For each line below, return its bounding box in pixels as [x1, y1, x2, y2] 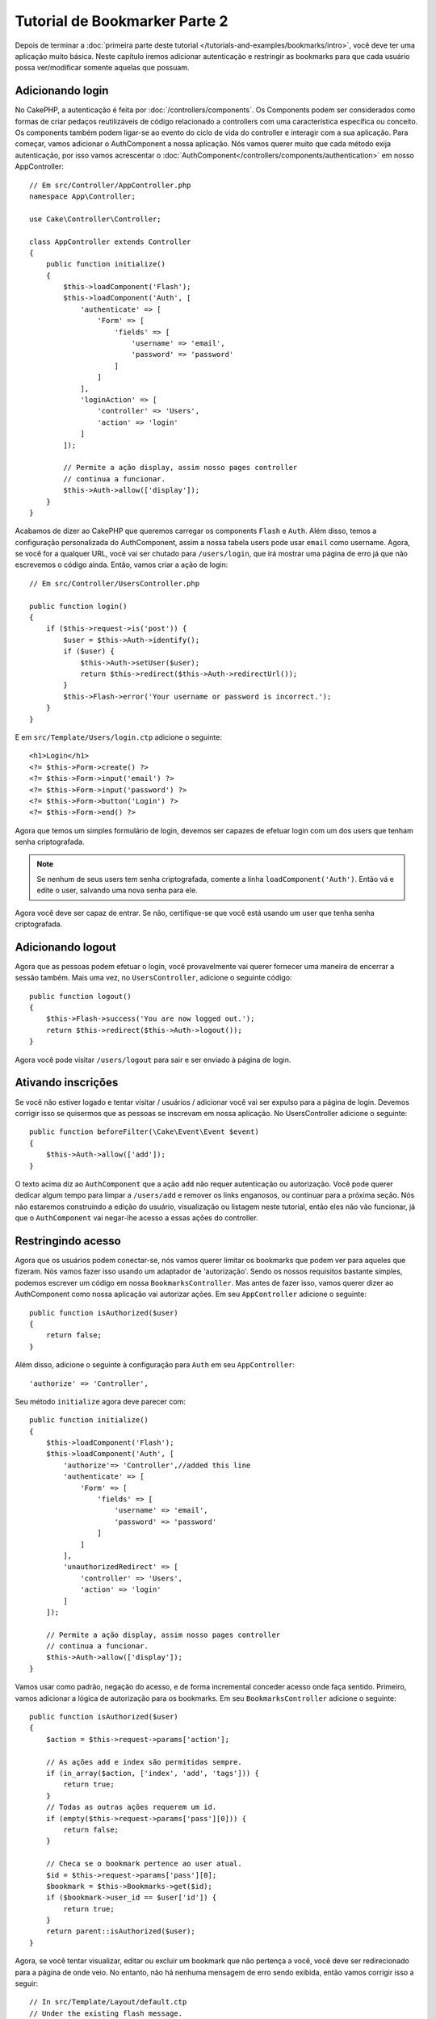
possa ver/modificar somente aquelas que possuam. [15, 63, 190, 73]
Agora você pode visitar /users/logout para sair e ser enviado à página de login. [15, 1055, 291, 1064]
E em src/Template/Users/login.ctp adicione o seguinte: [15, 732, 222, 742]
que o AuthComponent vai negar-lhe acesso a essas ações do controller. [15, 1213, 258, 1223]
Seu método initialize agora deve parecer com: [15, 1396, 186, 1406]
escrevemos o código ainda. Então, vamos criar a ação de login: [15, 560, 228, 569]
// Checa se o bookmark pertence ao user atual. [45, 1859, 242, 1869]
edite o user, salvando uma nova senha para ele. [36, 885, 198, 896]
